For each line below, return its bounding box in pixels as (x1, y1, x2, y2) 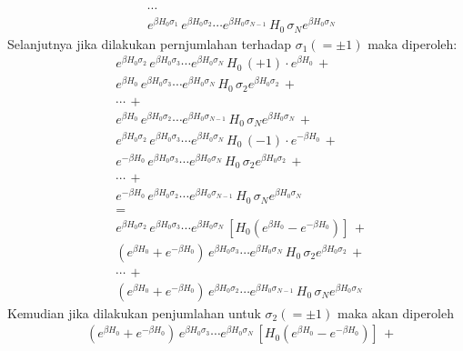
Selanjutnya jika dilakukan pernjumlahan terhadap (7, 34, 292, 53)
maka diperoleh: (367, 34, 458, 53)
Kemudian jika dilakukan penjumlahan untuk (7, 303, 261, 322)
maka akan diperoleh (337, 303, 454, 322)
